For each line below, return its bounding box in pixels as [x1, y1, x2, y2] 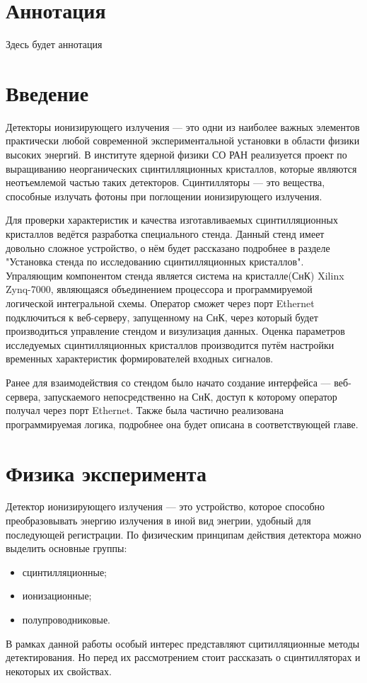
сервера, [6, 389, 41, 403]
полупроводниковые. [22, 612, 111, 626]
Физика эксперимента [6, 458, 206, 487]
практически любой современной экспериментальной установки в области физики [6, 133, 360, 148]
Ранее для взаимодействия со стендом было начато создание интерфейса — [6, 374, 331, 389]
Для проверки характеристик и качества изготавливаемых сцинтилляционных [6, 212, 338, 227]
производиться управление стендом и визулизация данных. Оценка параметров [6, 323, 345, 338]
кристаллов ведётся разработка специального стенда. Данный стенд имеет [6, 226, 325, 241]
